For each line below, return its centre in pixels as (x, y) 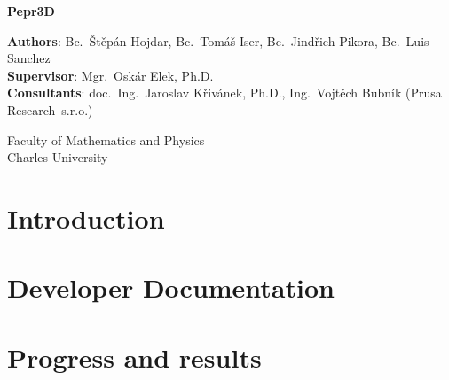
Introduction (86, 217)
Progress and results (134, 357)
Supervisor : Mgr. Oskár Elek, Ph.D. (110, 75)
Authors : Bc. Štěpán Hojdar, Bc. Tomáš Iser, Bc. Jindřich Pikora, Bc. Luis (218, 40)
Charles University (58, 157)
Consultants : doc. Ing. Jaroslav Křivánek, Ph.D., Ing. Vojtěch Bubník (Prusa (224, 93)
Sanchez (29, 58)
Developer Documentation (171, 287)
